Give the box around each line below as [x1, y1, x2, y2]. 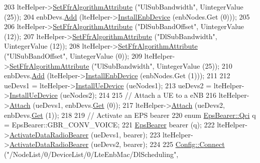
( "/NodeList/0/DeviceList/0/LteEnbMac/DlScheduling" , [4, 148, 179, 159]
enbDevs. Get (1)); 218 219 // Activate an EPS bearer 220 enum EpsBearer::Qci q [4, 109, 256, 120]
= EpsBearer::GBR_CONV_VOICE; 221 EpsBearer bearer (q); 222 [4, 119, 215, 130]
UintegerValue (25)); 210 [156, 60, 232, 71]
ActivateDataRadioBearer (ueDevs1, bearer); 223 [9, 129, 161, 139]
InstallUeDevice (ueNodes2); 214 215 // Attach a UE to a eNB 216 [9, 90, 217, 100]
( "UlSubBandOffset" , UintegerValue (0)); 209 [4, 50, 142, 61]
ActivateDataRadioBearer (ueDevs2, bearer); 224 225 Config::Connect [9, 139, 225, 149]
